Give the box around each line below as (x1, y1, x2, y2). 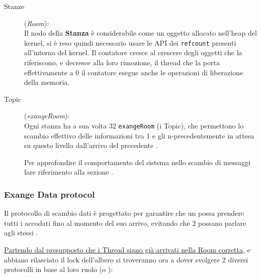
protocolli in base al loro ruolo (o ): (4, 264, 113, 274)
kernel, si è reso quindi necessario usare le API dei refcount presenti (24, 37, 236, 48)
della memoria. (24, 77, 70, 87)
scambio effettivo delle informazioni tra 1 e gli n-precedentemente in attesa (24, 130, 254, 141)
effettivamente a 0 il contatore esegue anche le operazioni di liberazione (24, 67, 243, 77)
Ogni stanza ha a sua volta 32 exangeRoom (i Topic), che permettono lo (24, 120, 244, 130)
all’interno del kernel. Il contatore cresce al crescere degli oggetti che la (24, 47, 242, 58)
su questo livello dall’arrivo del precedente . (24, 140, 158, 151)
